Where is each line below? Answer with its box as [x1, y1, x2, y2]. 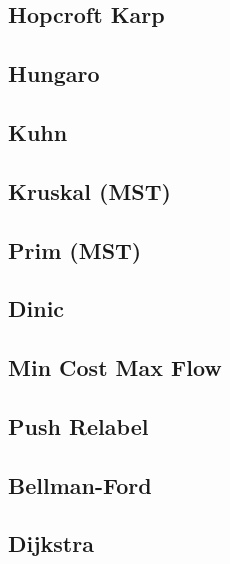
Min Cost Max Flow [8, 352, 222, 383]
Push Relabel [8, 410, 149, 441]
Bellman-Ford [8, 469, 152, 500]
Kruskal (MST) [8, 175, 171, 206]
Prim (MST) [8, 234, 142, 265]
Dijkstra [8, 528, 94, 559]
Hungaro [8, 58, 100, 89]
